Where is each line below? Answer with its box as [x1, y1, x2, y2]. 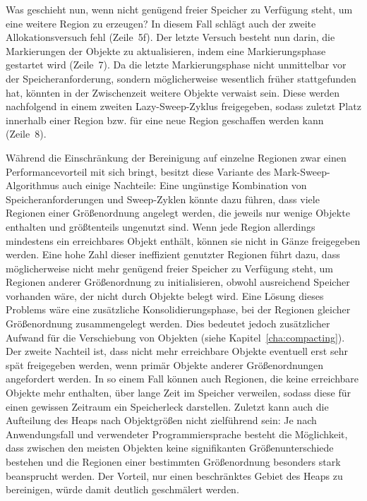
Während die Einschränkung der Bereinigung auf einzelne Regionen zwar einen [6, 150, 347, 164]
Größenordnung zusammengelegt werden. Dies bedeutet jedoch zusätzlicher [6, 316, 330, 331]
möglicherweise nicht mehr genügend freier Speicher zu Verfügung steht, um [6, 260, 333, 275]
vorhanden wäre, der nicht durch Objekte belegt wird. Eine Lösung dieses [6, 288, 324, 303]
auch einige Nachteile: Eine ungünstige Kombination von [62, 178, 307, 193]
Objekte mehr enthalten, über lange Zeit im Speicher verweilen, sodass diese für [6, 385, 351, 400]
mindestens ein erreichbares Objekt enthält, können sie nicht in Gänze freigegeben [6, 233, 361, 248]
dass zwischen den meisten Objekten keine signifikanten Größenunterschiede [6, 440, 334, 455]
